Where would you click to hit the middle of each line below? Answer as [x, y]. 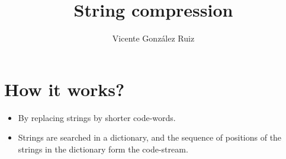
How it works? [65, 89]
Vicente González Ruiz [153, 38]
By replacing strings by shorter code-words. [97, 117]
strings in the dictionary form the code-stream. [103, 149]
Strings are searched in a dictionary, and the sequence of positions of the [150, 137]
